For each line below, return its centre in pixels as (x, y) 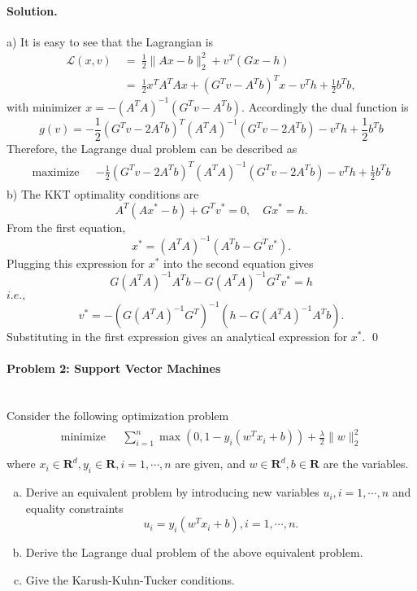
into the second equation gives (239, 263)
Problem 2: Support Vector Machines (114, 368)
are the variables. (366, 464)
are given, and (210, 464)
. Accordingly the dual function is (325, 106)
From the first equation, (66, 227)
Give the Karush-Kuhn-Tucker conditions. (130, 580)
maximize (56, 172)
